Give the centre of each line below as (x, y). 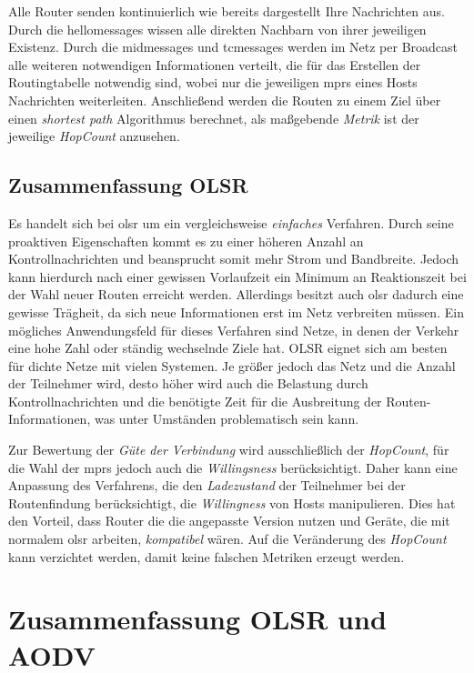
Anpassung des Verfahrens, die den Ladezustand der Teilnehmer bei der (207, 485)
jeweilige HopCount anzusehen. (94, 136)
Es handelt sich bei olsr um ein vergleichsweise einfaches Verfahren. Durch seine (231, 222)
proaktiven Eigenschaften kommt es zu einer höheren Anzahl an (186, 241)
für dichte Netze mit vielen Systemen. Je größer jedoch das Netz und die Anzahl (232, 365)
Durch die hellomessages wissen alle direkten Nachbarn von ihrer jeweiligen (217, 29)
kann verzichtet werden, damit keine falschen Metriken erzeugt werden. (207, 556)
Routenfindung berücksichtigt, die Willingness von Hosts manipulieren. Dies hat (232, 502)
